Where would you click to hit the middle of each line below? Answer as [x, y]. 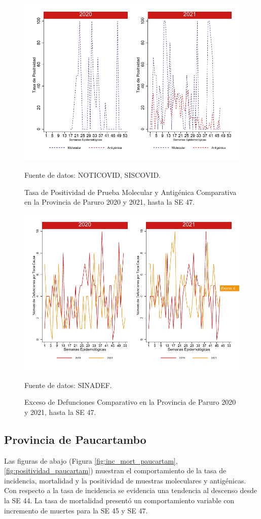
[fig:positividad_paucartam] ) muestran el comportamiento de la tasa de [115, 471]
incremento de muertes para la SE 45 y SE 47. [76, 510]
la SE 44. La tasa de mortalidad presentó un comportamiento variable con [119, 500]
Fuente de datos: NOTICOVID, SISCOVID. [92, 174]
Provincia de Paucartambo [75, 439]
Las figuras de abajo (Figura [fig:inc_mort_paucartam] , [91, 460]
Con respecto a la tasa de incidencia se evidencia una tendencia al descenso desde [130, 490]
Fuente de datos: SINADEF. [68, 385]
